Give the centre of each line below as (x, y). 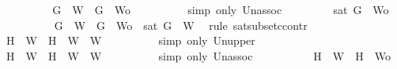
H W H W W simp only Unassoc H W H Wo (198, 55)
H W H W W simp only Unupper (130, 40)
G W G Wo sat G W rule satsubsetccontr (181, 25)
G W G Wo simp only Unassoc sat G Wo (221, 9)
